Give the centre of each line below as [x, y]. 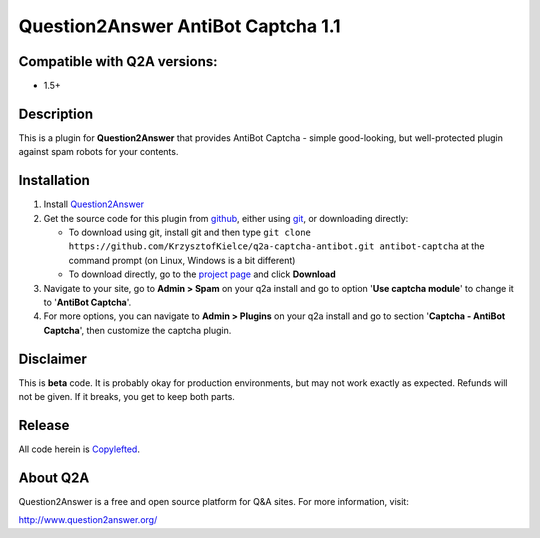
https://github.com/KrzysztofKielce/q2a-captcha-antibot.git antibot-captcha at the [276, 246]
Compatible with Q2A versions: [118, 61]
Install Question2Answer [94, 204]
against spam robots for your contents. [98, 152]
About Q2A [54, 477]
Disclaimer [52, 358]
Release [44, 425]
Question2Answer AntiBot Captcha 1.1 [179, 26]
